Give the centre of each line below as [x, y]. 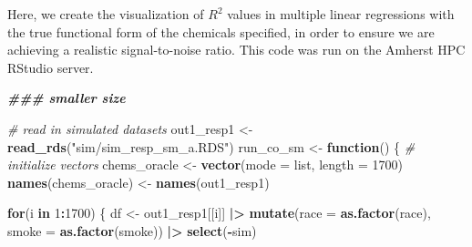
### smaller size [67, 98]
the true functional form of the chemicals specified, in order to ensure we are [221, 31]
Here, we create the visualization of [106, 14]
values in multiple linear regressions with [341, 14]
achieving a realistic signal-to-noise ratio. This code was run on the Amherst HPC [236, 50]
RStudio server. [51, 67]
